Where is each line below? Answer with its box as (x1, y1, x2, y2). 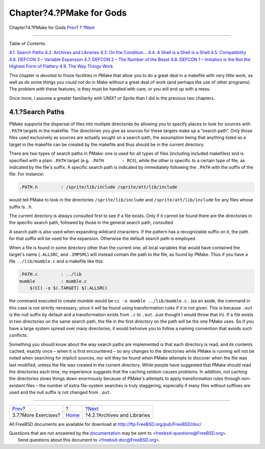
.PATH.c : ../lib (19, 272, 82, 277)
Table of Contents (9, 40, 46, 46)
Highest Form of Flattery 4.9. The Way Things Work (9, 63, 113, 69)
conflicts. (9, 332, 28, 338)
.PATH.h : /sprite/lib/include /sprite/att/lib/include (19, 184, 178, 190)
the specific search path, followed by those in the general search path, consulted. (9, 220, 174, 225)
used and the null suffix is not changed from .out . (9, 390, 111, 395)
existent (9, 382, 26, 388)
